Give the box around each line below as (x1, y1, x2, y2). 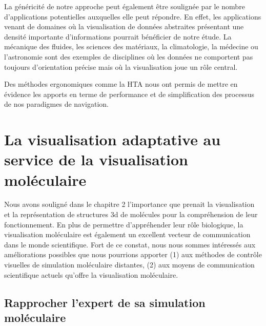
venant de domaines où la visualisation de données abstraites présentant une (4, 21, 244, 32)
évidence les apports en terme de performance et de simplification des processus (4, 88, 254, 99)
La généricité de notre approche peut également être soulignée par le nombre (4, 1, 245, 11)
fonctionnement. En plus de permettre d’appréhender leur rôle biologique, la (4, 219, 243, 229)
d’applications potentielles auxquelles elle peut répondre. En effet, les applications (4, 11, 261, 22)
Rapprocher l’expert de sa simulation (4, 294, 206, 310)
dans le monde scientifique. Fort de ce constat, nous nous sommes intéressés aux (4, 239, 256, 250)
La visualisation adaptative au (4, 129, 221, 150)
